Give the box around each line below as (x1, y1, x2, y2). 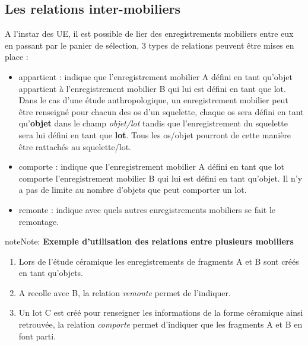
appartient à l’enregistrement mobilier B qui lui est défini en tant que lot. (18, 82, 286, 94)
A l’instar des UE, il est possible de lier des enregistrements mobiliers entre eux (5, 27, 294, 40)
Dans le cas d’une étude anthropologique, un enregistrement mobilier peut (18, 94, 288, 106)
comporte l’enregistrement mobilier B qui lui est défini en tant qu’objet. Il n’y (18, 172, 303, 184)
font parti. (18, 329, 56, 342)
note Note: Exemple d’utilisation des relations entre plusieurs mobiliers (5, 235, 294, 247)
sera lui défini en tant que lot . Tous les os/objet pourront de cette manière (18, 128, 291, 141)
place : (5, 50, 28, 63)
